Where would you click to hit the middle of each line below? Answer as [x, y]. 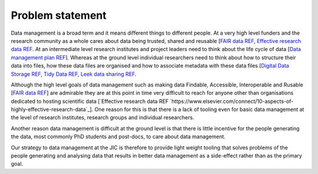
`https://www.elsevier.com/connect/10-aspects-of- [232, 101]
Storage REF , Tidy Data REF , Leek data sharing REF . [74, 74]
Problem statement [59, 15]
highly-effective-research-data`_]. [52, 109]
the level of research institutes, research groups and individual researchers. [102, 118]
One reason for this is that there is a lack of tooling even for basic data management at [199, 109]
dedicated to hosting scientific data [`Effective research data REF [90, 101]
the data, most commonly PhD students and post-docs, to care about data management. [118, 137]
